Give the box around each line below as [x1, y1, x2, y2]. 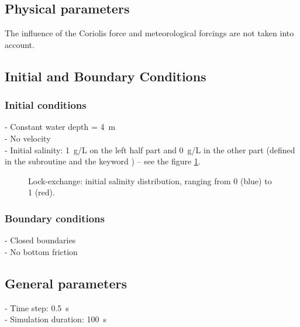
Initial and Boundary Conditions [5, 67, 206, 85]
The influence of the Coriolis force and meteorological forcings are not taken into [5, 27, 294, 39]
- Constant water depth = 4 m [5, 121, 116, 133]
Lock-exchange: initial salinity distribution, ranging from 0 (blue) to [28, 174, 272, 187]
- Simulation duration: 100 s [5, 313, 106, 325]
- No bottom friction [5, 245, 78, 257]
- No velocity [5, 132, 51, 144]
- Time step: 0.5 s [5, 301, 69, 314]
